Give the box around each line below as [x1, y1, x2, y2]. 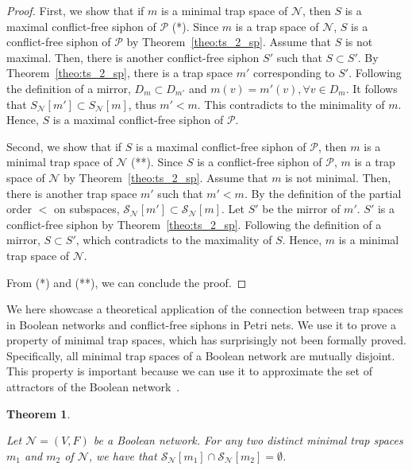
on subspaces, [53, 200, 120, 217]
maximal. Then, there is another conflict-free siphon [6, 49, 260, 65]
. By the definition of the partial [244, 185, 402, 201]
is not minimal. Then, [285, 169, 391, 185]
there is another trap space [6, 185, 137, 201]
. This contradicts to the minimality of [197, 95, 385, 112]
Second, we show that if [6, 138, 122, 154]
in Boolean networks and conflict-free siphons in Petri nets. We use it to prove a [6, 316, 396, 332]
